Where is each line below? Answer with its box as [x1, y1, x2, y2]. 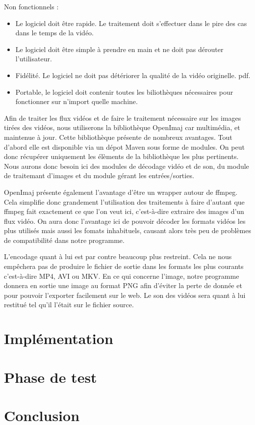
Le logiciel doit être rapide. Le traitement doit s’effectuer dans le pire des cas [15, 18, 247, 28]
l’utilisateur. [15, 53, 52, 64]
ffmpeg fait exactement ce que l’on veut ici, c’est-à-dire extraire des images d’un [4, 206, 244, 216]
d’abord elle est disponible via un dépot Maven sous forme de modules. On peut [4, 141, 245, 152]
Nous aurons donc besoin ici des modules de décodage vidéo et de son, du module [4, 160, 249, 171]
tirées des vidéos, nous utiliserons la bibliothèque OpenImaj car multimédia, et [4, 122, 240, 133]
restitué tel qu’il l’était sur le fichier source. [4, 299, 134, 310]
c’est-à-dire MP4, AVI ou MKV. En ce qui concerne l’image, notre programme [4, 270, 239, 281]
